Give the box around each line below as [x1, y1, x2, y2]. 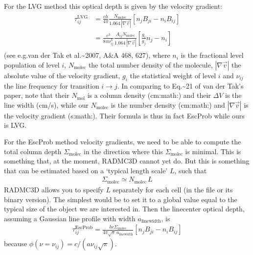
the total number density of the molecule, [88, 59, 213, 70]
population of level [4, 59, 60, 70]
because [4, 238, 27, 249]
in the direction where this [84, 146, 163, 156]
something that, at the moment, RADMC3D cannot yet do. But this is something [4, 156, 250, 166]
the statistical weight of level [130, 70, 216, 80]
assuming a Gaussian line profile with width [4, 213, 136, 223]
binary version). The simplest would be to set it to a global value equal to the [4, 194, 237, 204]
